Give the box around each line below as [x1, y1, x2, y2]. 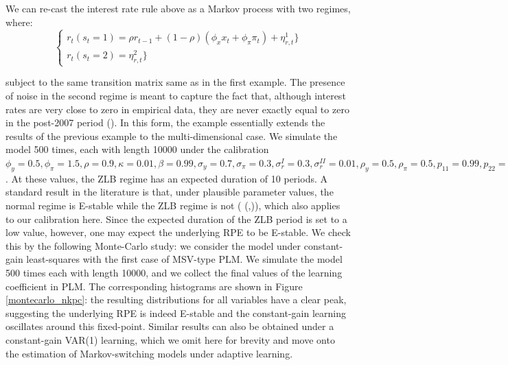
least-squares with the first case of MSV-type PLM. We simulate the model [26, 252, 343, 266]
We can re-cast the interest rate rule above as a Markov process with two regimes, [5, 1, 351, 15]
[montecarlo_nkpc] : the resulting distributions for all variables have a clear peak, [5, 292, 347, 307]
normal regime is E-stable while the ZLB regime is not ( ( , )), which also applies [5, 198, 340, 212]
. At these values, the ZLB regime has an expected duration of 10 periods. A [5, 171, 327, 185]
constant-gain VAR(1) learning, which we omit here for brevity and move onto [5, 332, 335, 346]
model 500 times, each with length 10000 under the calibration [5, 142, 269, 156]
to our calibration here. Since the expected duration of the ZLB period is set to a [5, 211, 347, 226]
